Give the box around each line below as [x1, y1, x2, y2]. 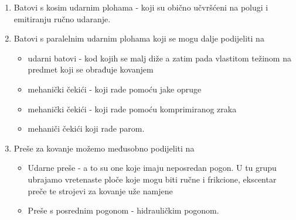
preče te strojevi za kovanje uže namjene [28, 184, 173, 197]
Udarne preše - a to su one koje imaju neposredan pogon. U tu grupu [28, 161, 277, 174]
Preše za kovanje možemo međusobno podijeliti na [13, 142, 195, 154]
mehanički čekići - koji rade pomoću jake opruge [28, 82, 202, 95]
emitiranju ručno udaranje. [13, 12, 111, 25]
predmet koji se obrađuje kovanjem [28, 63, 154, 75]
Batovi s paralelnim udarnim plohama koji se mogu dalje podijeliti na [13, 32, 264, 44]
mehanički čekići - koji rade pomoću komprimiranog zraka [28, 102, 237, 115]
